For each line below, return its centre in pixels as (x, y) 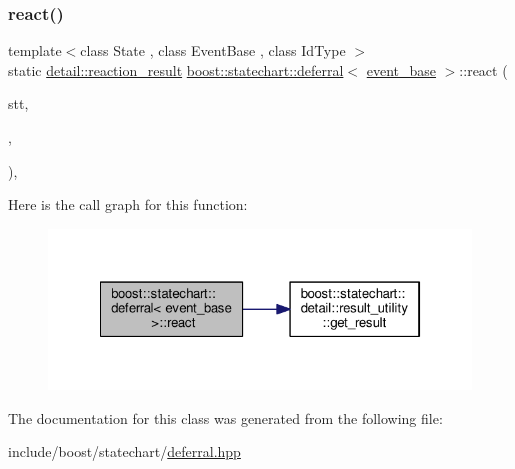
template (35, 50)
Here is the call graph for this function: (128, 204)
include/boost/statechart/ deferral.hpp (124, 451)
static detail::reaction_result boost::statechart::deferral (176, 69)
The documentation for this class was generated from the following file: (225, 417)
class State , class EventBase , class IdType (213, 50)
